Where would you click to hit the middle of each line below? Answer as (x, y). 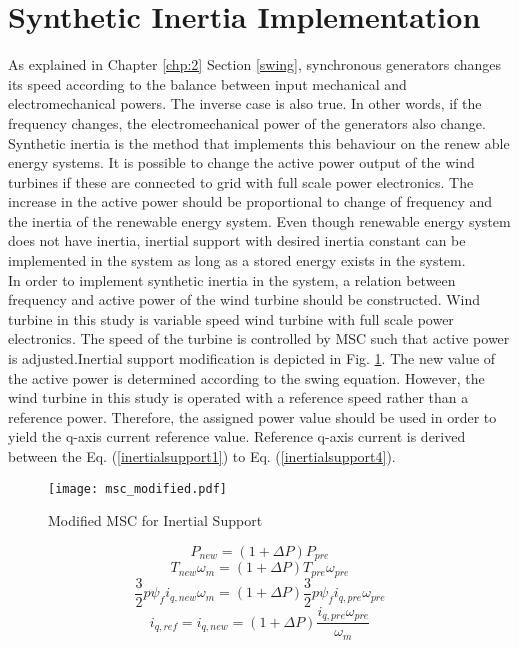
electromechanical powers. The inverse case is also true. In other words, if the (245, 103)
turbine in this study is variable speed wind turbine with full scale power (231, 318)
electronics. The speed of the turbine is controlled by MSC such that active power (259, 338)
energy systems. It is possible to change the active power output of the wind (241, 162)
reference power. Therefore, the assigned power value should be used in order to (252, 416)
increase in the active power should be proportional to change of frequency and (250, 201)
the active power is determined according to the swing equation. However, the (246, 377)
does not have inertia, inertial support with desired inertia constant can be (237, 240)
